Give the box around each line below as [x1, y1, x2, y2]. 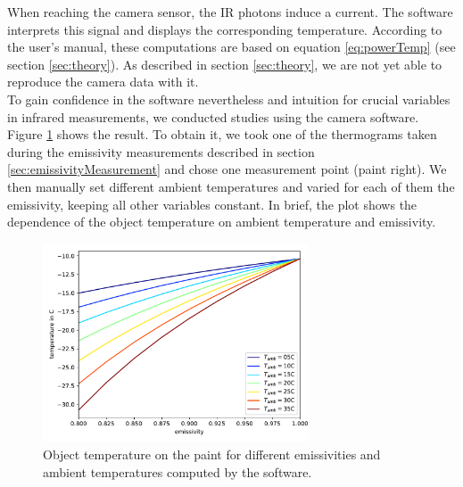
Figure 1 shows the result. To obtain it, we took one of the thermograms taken [7, 125, 437, 144]
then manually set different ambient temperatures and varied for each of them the [7, 177, 455, 195]
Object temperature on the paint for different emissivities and [43, 444, 381, 463]
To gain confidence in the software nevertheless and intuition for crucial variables [7, 89, 451, 108]
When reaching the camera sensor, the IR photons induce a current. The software [7, 3, 453, 21]
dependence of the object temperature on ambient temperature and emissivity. [7, 212, 436, 231]
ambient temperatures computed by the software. [43, 462, 312, 481]
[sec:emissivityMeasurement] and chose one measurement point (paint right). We [7, 160, 447, 178]
